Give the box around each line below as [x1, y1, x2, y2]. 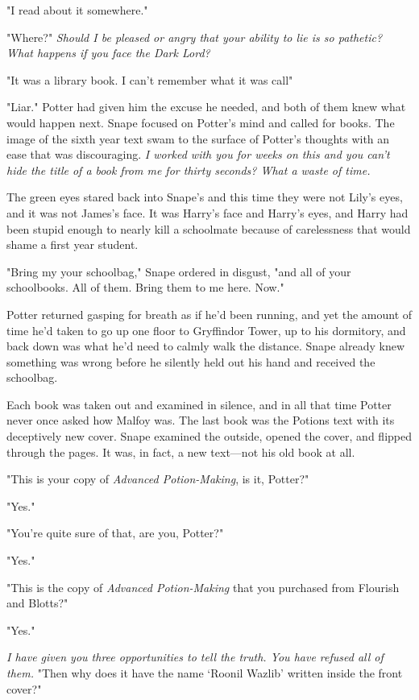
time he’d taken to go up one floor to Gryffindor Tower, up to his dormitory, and [6, 321, 406, 338]
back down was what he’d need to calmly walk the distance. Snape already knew [6, 338, 405, 354]
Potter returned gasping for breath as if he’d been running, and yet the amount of [6, 305, 413, 322]
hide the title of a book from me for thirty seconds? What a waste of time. [6, 161, 371, 178]
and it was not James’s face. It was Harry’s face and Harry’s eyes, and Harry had [6, 204, 409, 221]
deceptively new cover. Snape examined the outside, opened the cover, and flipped [6, 428, 412, 445]
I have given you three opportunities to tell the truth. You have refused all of [6, 648, 384, 665]
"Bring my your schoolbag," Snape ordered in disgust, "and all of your [6, 263, 351, 280]
